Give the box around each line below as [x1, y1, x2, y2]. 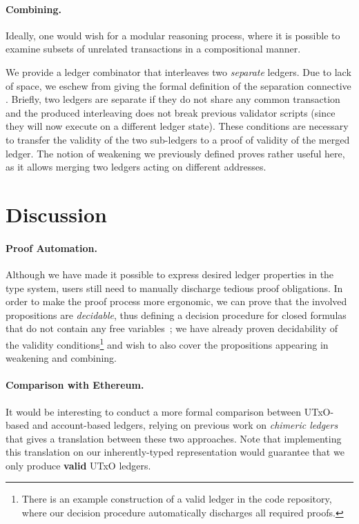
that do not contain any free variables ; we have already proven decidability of [6, 321, 338, 336]
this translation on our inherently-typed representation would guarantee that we [6, 445, 345, 459]
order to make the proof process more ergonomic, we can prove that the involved [6, 294, 347, 309]
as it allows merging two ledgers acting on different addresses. [6, 159, 266, 174]
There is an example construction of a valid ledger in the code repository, [21, 492, 332, 506]
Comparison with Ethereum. [6, 378, 144, 392]
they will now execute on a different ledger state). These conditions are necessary [6, 119, 349, 133]
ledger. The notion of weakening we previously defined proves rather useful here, [6, 146, 345, 160]
